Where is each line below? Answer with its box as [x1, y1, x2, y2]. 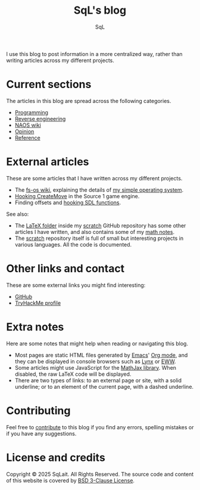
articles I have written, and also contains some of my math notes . [14, 228, 174, 235]
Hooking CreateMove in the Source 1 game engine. [14, 192, 140, 199]
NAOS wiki [14, 121, 42, 129]
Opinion [14, 127, 35, 135]
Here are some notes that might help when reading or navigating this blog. [6, 340, 189, 347]
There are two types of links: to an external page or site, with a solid [14, 376, 182, 384]
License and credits [6, 451, 105, 464]
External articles [6, 155, 89, 168]
